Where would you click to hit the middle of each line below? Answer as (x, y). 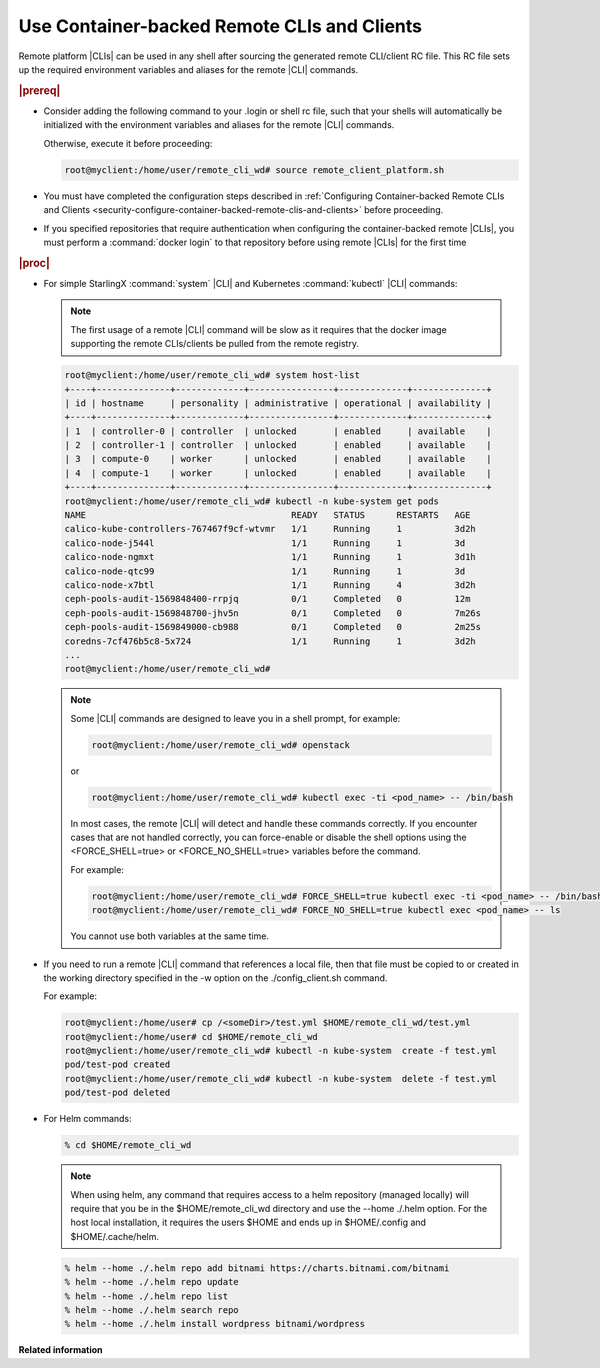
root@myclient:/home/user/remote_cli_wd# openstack (220, 744)
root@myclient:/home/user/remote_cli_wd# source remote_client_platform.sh (254, 169)
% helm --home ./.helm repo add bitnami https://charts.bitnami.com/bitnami (257, 1268)
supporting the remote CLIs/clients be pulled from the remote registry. (215, 344)
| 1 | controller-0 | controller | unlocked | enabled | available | (278, 431)
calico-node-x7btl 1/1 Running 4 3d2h (270, 584)
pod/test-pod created (117, 1064)
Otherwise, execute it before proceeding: (128, 143)
